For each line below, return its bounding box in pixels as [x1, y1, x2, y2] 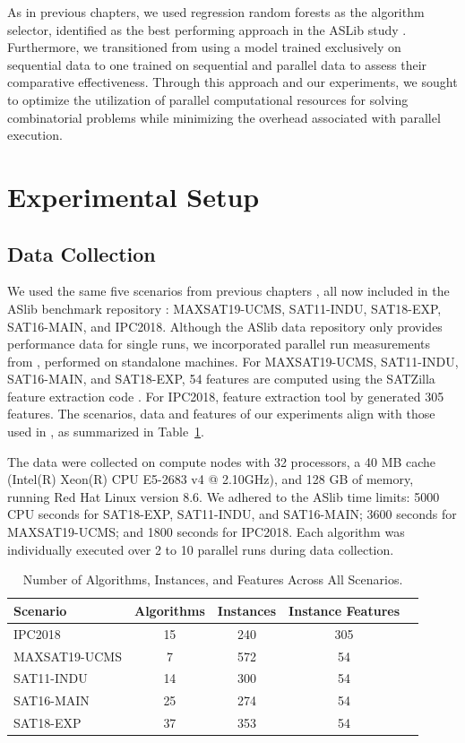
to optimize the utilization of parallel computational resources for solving [7, 90, 409, 108]
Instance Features [288, 600, 400, 619]
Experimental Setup [7, 177, 260, 214]
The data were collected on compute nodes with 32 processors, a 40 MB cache [7, 452, 436, 471]
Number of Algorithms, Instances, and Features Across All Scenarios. [22, 570, 403, 589]
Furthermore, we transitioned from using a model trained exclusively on [7, 38, 401, 56]
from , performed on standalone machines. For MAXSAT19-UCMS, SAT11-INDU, [7, 351, 459, 370]
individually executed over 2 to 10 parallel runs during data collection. [7, 540, 394, 558]
